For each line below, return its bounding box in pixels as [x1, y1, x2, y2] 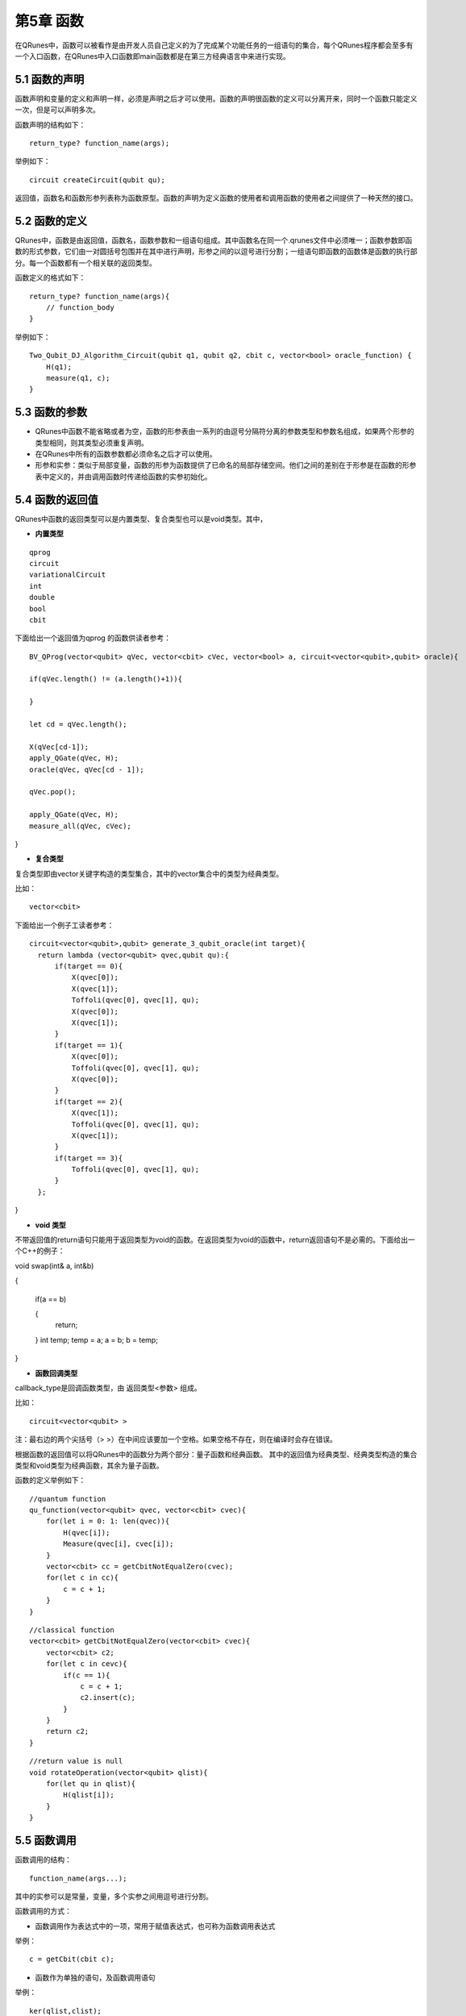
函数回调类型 [35, 1368, 78, 1378]
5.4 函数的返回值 [15, 493, 98, 506]
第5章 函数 [15, 12, 85, 30]
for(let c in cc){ [45, 1573, 119, 1582]
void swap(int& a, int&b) [15, 1260, 94, 1270]
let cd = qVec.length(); [29, 720, 127, 729]
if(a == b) [35, 1294, 67, 1304]
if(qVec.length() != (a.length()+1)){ [29, 674, 183, 684]
